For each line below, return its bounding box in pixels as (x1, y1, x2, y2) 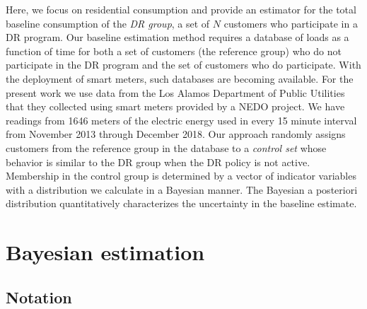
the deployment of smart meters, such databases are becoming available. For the (6, 71, 354, 86)
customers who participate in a (223, 16, 358, 30)
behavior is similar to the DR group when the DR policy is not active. (6, 154, 310, 169)
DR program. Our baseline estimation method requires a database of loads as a (6, 30, 349, 45)
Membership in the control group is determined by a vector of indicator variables (6, 168, 356, 183)
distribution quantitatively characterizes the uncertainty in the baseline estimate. (6, 196, 357, 211)
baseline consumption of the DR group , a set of (6, 16, 210, 30)
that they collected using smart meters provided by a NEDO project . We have (6, 99, 345, 114)
